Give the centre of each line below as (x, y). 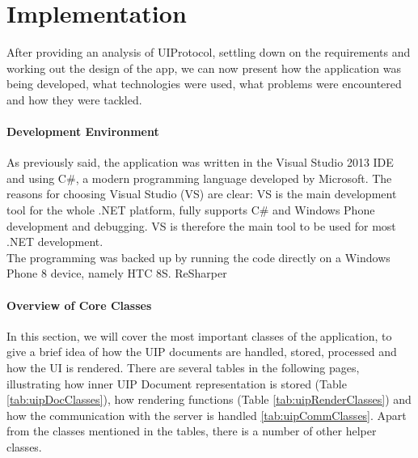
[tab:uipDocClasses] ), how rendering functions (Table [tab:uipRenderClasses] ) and (209, 399)
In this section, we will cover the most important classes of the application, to (199, 335)
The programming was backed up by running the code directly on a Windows (198, 257)
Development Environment (83, 131)
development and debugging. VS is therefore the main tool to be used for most (201, 225)
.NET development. (55, 242)
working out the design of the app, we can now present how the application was (204, 68)
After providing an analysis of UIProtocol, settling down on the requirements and (209, 52)
